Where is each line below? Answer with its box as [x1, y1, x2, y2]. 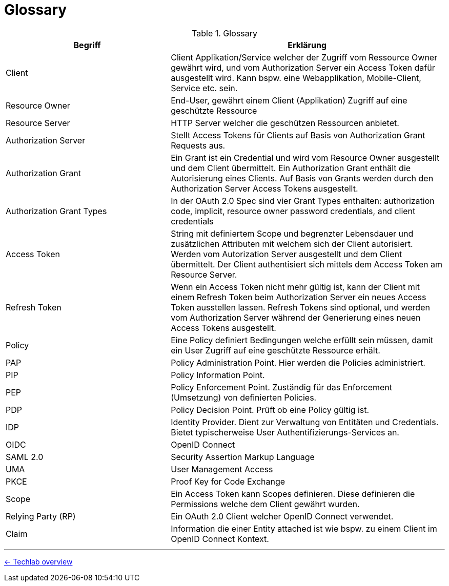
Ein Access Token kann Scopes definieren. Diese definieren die [171, 488, 415, 499]
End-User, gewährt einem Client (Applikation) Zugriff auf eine [171, 95, 407, 106]
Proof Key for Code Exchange [171, 476, 285, 487]
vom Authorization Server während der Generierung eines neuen [171, 312, 421, 323]
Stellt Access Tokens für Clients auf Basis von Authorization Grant [171, 130, 425, 140]
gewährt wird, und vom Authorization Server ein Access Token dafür [171, 62, 435, 73]
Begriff [73, 39, 101, 50]
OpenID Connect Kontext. [171, 533, 269, 544]
